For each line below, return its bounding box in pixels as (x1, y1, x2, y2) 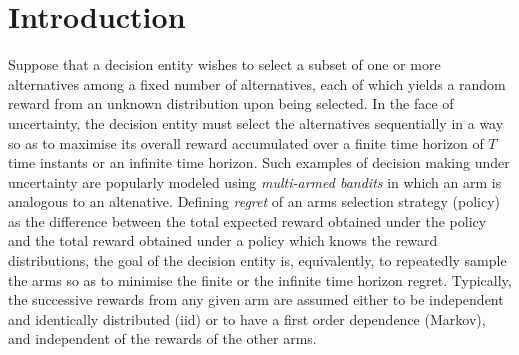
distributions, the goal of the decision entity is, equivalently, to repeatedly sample (8, 250, 507, 271)
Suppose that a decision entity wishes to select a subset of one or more (8, 54, 441, 75)
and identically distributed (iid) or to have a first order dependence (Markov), (8, 308, 486, 329)
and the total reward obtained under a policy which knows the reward (8, 230, 438, 251)
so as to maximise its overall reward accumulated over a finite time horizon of (8, 132, 484, 153)
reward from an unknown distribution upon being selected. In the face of (8, 93, 454, 114)
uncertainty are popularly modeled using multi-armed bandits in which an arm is (8, 171, 502, 192)
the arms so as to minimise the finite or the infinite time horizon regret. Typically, (8, 269, 512, 290)
